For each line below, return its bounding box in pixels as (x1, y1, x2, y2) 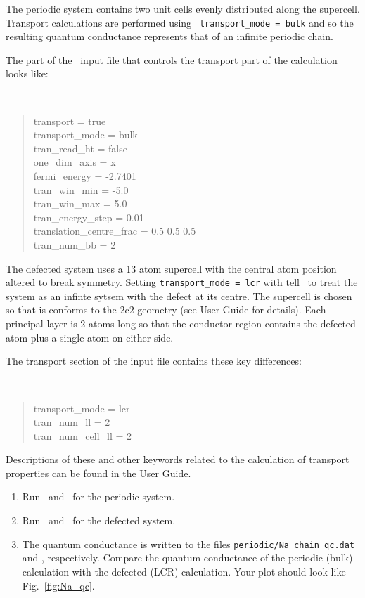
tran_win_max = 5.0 (33, 196, 127, 211)
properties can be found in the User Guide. (6, 465, 191, 480)
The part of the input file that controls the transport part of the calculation (6, 52, 338, 67)
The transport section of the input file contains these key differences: (6, 353, 302, 368)
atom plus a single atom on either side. (6, 330, 174, 344)
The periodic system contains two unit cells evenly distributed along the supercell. (6, 1, 360, 15)
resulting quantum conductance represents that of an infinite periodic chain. (6, 29, 333, 44)
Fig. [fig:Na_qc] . (22, 578, 95, 592)
